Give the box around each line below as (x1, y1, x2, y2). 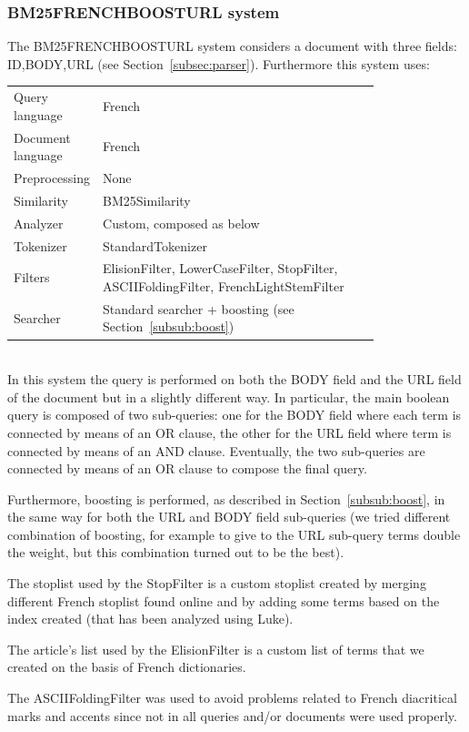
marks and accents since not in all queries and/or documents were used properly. (7, 706, 457, 725)
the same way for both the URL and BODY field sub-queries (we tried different (7, 507, 451, 526)
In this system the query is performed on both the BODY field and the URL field (7, 370, 462, 389)
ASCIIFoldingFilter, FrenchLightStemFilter (103, 277, 344, 295)
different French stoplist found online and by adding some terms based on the (7, 591, 440, 610)
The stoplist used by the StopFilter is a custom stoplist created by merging (7, 574, 426, 593)
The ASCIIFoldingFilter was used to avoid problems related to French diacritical (7, 688, 457, 707)
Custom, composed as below (103, 213, 260, 232)
